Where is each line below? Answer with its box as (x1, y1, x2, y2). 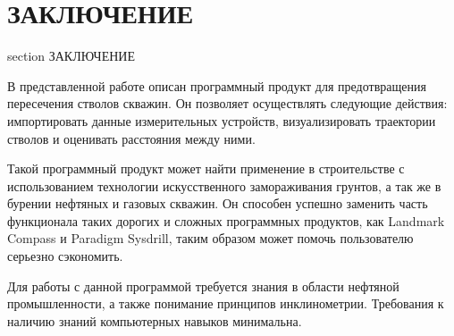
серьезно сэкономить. (7, 247, 123, 265)
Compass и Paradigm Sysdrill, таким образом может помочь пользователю (7, 229, 414, 248)
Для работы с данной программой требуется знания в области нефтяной (7, 276, 399, 295)
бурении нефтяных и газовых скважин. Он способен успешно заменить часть (7, 194, 428, 213)
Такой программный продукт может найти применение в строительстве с (7, 159, 405, 178)
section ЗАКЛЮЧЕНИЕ (7, 46, 135, 65)
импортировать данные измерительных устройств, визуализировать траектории (7, 111, 436, 130)
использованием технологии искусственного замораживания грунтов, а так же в (7, 176, 441, 195)
